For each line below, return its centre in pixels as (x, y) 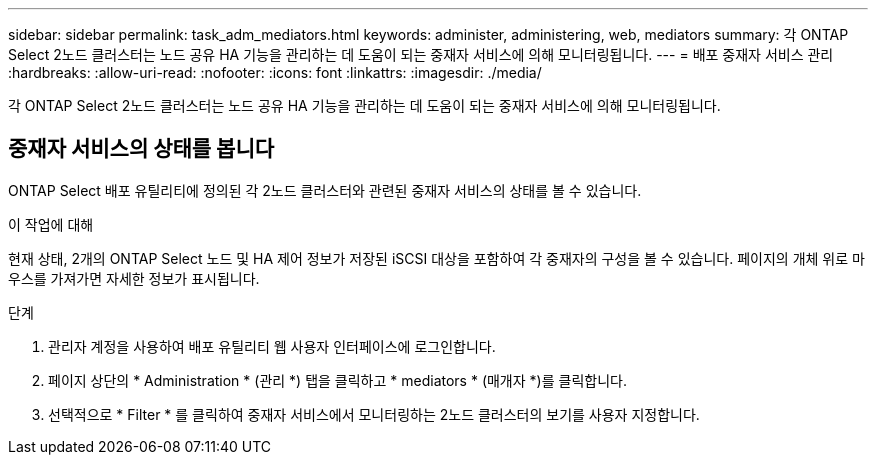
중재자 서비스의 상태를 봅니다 (141, 149)
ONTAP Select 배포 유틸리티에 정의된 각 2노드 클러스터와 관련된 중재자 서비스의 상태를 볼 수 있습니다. (325, 190)
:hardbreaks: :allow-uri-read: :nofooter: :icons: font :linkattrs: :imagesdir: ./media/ (275, 72)
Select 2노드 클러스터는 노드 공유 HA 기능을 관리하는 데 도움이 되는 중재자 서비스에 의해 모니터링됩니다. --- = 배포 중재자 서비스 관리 (421, 54)
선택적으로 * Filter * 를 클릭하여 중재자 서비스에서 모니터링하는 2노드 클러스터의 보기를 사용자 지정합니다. (374, 414)
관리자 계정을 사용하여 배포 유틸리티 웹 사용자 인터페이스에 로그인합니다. (272, 346)
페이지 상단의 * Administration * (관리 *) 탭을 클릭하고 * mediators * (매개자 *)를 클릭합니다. (337, 380)
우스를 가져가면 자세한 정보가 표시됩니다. (134, 278)
